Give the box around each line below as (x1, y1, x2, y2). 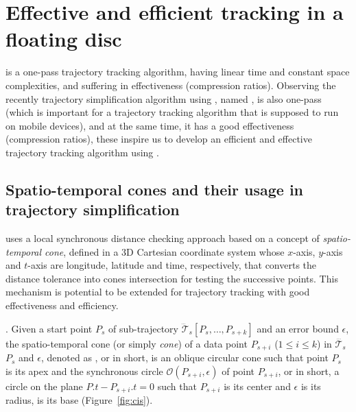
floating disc (5, 25, 122, 53)
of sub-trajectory (108, 321, 179, 335)
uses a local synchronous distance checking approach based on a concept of (5, 231, 320, 245)
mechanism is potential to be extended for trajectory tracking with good (5, 284, 310, 299)
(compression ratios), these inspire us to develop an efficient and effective (5, 132, 312, 146)
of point (222, 363, 255, 378)
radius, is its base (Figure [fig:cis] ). (5, 393, 153, 407)
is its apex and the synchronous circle (5, 363, 163, 378)
